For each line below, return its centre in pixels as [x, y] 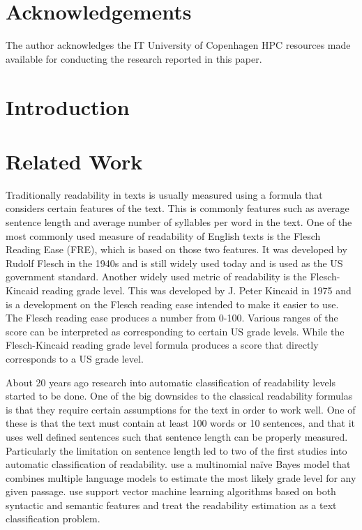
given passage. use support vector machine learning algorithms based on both [171, 491]
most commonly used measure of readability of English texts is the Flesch [163, 235]
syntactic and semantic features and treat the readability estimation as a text [171, 505]
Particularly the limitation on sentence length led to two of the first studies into [176, 450]
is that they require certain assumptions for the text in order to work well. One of [181, 409]
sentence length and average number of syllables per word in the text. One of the [179, 222]
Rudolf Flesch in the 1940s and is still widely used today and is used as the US [174, 263]
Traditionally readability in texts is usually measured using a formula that [164, 194]
